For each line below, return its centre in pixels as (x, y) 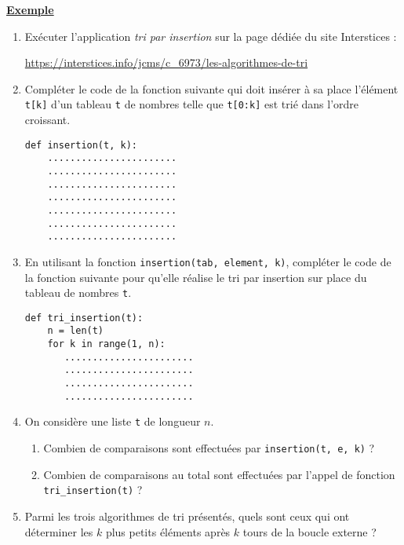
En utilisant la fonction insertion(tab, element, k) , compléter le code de (208, 261)
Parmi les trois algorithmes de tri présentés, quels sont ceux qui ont (187, 516)
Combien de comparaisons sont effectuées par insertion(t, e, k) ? (209, 448)
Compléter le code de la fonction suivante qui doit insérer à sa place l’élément (211, 88)
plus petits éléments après (168, 531)
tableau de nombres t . (78, 293)
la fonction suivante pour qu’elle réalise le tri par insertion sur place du (196, 277)
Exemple (30, 9)
